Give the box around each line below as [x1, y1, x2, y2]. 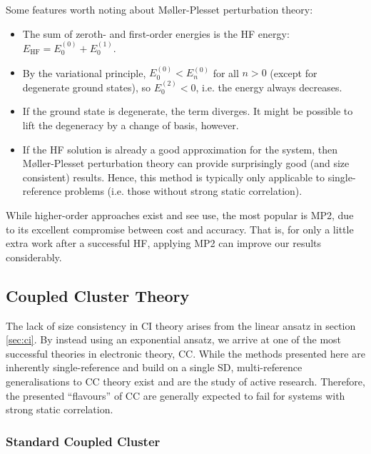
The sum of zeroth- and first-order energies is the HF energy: [22, 26, 290, 41]
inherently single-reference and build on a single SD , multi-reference [6, 360, 303, 375]
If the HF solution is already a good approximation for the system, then [22, 141, 338, 156]
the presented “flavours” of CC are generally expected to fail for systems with [6, 388, 345, 403]
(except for [270, 65, 317, 80]
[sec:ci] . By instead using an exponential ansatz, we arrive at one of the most [6, 332, 342, 347]
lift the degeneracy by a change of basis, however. [22, 118, 239, 132]
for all [213, 65, 239, 80]
